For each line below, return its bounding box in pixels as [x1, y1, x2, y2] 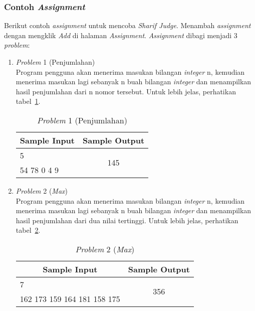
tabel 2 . [16, 225, 41, 235]
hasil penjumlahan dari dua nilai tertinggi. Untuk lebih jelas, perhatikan [16, 215, 238, 225]
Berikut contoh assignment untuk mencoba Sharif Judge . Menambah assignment [4, 20, 251, 31]
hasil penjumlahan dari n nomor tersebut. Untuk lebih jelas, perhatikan [16, 86, 236, 96]
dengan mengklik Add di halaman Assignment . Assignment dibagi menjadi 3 [4, 30, 237, 40]
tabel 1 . [16, 96, 41, 106]
